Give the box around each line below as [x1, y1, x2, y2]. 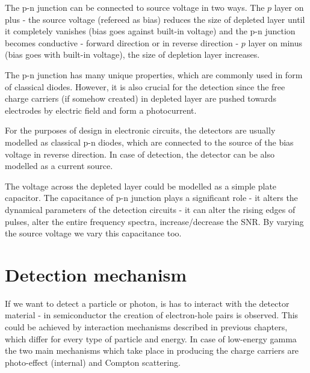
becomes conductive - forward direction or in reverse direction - [5, 36, 239, 49]
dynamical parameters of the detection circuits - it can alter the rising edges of [5, 203, 296, 215]
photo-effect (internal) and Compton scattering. [5, 356, 181, 368]
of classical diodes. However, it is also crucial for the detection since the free [5, 80, 285, 93]
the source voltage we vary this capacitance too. [5, 227, 182, 239]
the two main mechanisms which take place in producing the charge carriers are [5, 344, 299, 357]
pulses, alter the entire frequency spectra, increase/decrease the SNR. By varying [5, 215, 304, 227]
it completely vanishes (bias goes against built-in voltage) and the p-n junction [5, 25, 296, 37]
